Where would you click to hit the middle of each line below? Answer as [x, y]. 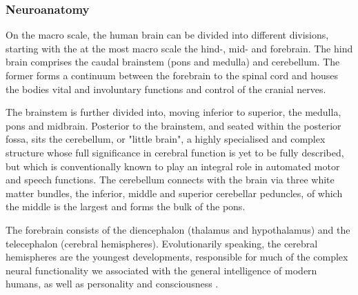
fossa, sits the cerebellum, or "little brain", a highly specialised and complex [166, 139]
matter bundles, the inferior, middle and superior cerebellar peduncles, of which [174, 193]
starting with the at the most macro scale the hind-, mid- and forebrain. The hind [179, 48]
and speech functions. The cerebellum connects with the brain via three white [170, 180]
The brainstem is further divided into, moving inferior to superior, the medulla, [173, 112]
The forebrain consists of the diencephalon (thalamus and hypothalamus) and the [178, 229]
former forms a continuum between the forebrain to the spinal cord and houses [172, 75]
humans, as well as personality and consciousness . [112, 284]
